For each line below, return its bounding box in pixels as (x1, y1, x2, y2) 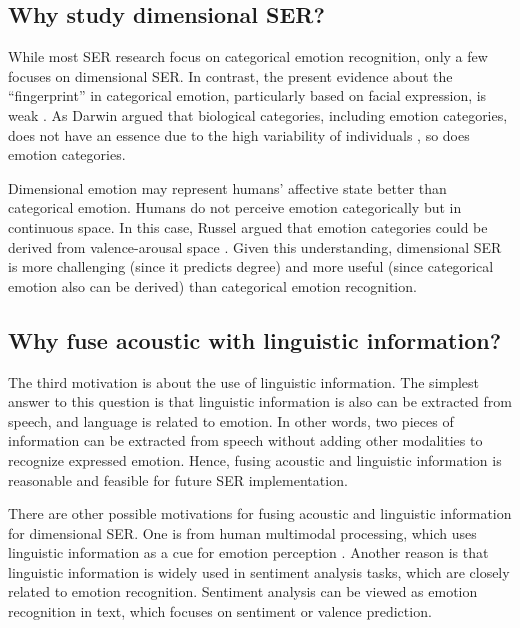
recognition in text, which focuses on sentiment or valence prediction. (8, 601, 432, 622)
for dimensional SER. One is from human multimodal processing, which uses (8, 522, 477, 543)
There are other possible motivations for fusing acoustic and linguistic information (8, 503, 512, 524)
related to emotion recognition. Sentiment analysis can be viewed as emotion (8, 581, 478, 602)
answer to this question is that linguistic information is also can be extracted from (8, 391, 512, 412)
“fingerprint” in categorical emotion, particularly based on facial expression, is (8, 85, 487, 106)
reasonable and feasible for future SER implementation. (8, 469, 348, 490)
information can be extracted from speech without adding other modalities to (8, 430, 483, 451)
